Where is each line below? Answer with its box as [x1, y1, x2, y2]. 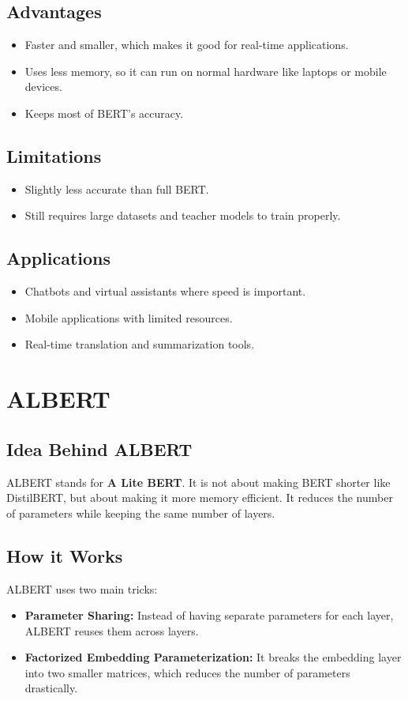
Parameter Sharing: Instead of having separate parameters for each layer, [24, 607, 394, 624]
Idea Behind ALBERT [6, 436, 193, 461]
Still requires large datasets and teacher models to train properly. [24, 207, 341, 224]
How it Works [6, 543, 123, 567]
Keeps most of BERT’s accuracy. [24, 104, 184, 121]
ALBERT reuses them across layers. [24, 622, 199, 639]
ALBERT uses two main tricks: [6, 580, 158, 597]
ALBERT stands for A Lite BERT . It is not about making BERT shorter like [6, 473, 391, 490]
